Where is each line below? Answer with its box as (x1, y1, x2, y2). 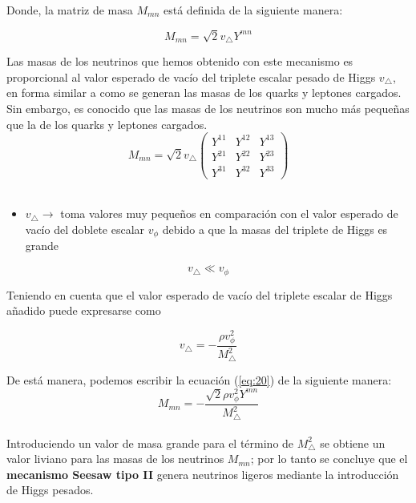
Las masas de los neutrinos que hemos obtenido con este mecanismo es (6, 53, 353, 70)
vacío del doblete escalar (25, 221, 145, 238)
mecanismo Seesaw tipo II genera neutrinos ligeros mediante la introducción (6, 465, 399, 482)
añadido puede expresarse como (6, 302, 161, 319)
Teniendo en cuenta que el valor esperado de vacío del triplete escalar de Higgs (6, 286, 393, 303)
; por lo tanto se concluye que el (250, 450, 408, 467)
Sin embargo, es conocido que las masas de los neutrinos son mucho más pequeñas (6, 99, 410, 116)
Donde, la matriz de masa (6, 2, 133, 18)
